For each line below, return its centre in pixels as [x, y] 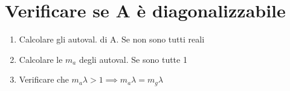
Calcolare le [41, 59]
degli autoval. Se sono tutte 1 [133, 59]
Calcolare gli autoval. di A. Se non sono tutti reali [112, 39]
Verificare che [44, 79]
